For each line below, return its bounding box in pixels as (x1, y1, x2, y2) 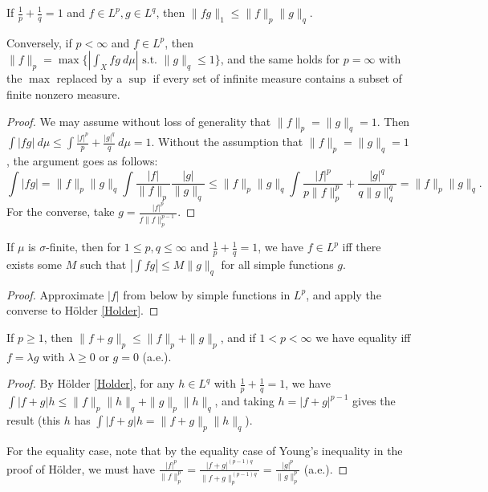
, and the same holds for (220, 51, 340, 67)
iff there (342, 238, 381, 255)
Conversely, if (6, 34, 72, 51)
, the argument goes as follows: (6, 152, 158, 169)
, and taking (214, 392, 274, 409)
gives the (352, 392, 396, 409)
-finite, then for (46, 238, 121, 255)
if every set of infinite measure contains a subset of (152, 70, 402, 87)
